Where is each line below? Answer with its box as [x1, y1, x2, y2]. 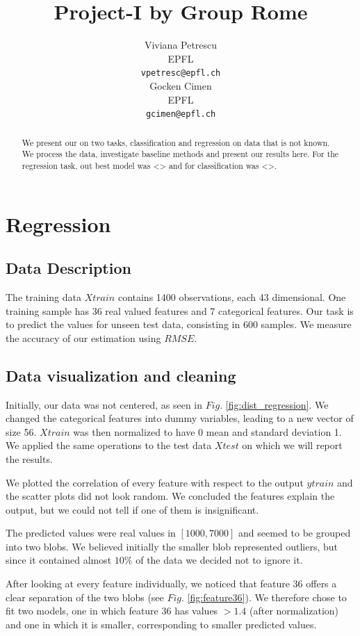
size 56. [6, 424, 37, 439]
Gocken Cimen [149, 78, 212, 92]
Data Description [6, 257, 131, 279]
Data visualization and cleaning [6, 364, 236, 386]
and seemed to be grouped [238, 525, 351, 540]
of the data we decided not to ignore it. [136, 553, 303, 567]
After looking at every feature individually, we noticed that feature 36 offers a [6, 576, 337, 591]
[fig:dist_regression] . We [225, 397, 329, 411]
